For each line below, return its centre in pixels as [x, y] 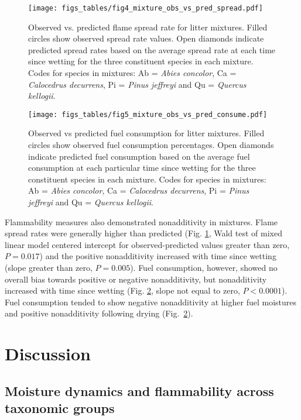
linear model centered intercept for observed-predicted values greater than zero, [147, 244]
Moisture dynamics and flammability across [139, 390]
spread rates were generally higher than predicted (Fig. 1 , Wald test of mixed [143, 233]
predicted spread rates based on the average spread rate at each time [152, 49]
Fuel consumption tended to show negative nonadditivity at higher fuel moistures [151, 302]
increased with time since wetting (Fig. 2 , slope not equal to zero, [122, 290]
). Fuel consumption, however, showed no [204, 267]
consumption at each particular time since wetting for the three [142, 168]
